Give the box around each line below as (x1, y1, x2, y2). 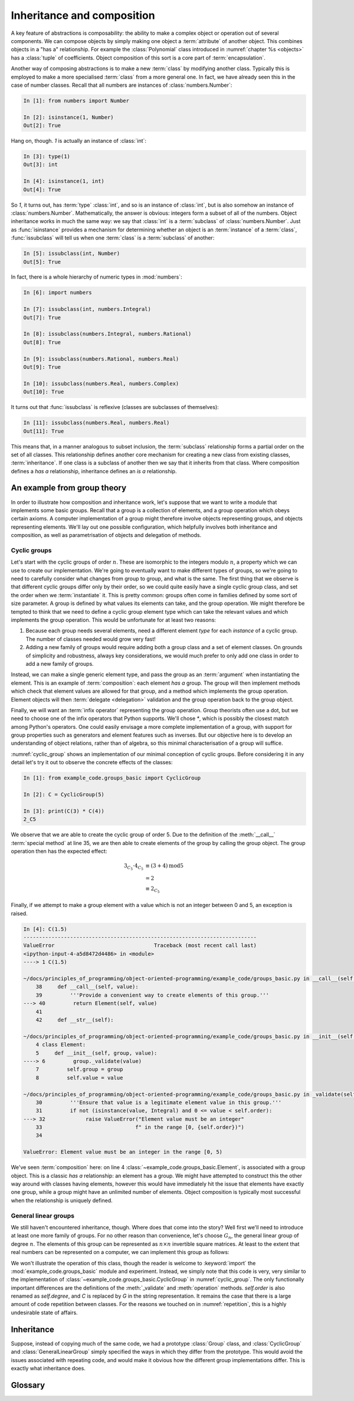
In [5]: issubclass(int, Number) (23, 250, 120, 257)
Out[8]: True (23, 339, 61, 345)
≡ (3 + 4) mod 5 (145, 862, 184, 869)
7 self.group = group (35, 1066, 123, 1073)
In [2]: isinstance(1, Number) (23, 114, 114, 120)
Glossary (11, 1380, 45, 1390)
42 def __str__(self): (35, 1017, 114, 1023)
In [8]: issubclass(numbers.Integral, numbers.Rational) (23, 330, 192, 338)
